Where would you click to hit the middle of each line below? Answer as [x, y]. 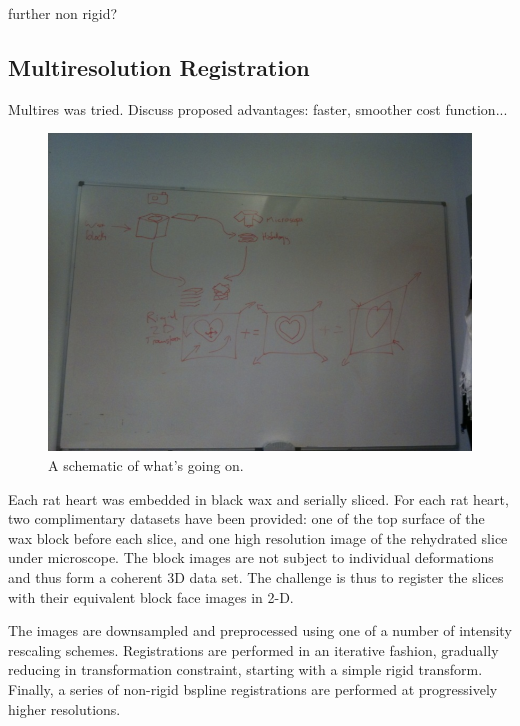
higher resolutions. [64, 708]
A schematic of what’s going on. [146, 464]
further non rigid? [63, 13]
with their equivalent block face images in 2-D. [151, 596]
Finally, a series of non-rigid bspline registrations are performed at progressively [253, 688]
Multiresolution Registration [159, 66]
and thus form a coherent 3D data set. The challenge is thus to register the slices [256, 576]
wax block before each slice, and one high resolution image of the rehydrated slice [258, 537]
